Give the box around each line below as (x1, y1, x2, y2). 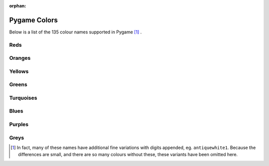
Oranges (9, 55, 31, 62)
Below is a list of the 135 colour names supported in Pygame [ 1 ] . (9, 29, 142, 35)
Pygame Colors (9, 15, 58, 24)
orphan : (9, 3, 26, 8)
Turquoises (9, 94, 37, 101)
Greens (9, 81, 27, 88)
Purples (9, 121, 29, 128)
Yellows (9, 68, 29, 75)
